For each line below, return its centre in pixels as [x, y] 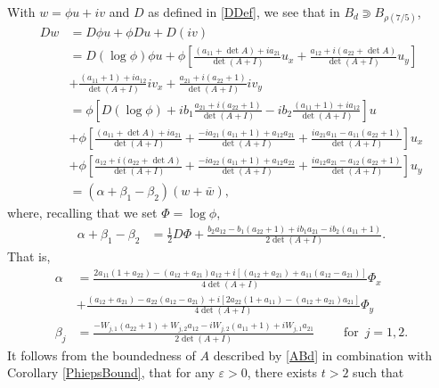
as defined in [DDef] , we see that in [244, 12]
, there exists [282, 372]
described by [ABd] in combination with [323, 355]
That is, [29, 256]
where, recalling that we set [82, 213]
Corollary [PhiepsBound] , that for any [111, 372]
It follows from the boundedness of [102, 355]
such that [378, 372]
